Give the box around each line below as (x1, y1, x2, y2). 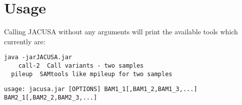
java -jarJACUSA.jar (4, 54, 72, 61)
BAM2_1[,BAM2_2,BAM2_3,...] (4, 94, 97, 101)
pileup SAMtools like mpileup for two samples (11, 70, 172, 78)
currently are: (4, 36, 45, 46)
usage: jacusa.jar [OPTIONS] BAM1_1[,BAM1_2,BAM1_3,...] (4, 86, 197, 93)
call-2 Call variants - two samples (18, 62, 144, 69)
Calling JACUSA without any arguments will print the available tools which (4, 26, 238, 37)
